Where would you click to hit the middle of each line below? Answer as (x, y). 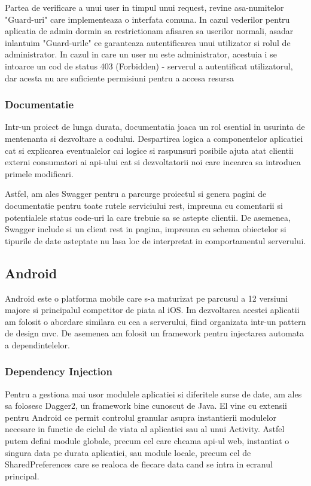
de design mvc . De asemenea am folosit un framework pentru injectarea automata (155, 333)
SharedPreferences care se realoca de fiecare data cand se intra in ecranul (139, 464)
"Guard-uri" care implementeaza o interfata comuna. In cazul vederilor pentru (147, 19)
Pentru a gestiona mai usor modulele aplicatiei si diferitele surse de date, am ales (153, 394)
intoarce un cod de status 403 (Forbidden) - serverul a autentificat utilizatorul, (149, 66)
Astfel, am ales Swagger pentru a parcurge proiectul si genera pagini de (136, 194)
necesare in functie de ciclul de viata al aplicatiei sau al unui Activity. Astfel (145, 429)
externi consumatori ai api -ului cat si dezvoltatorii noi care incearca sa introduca (153, 162)
